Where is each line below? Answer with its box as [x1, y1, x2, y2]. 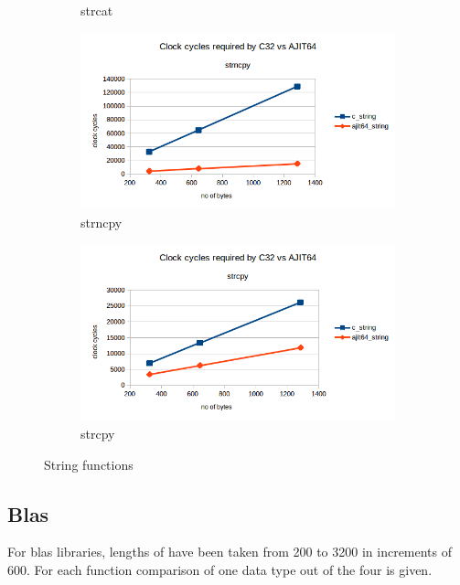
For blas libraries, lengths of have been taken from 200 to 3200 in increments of [7, 542, 453, 561]
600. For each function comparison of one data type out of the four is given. [7, 559, 433, 579]
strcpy [80, 424, 115, 442]
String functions [44, 454, 134, 473]
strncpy [80, 212, 123, 231]
